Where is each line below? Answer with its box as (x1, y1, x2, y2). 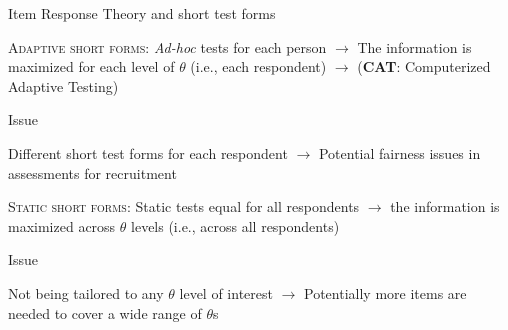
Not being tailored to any (8, 282, 164, 303)
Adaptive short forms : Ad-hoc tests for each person (8, 36, 327, 57)
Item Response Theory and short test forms (8, 3, 276, 23)
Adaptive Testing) (8, 75, 119, 96)
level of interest (179, 282, 273, 303)
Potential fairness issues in (318, 142, 481, 163)
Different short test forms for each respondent (8, 142, 288, 163)
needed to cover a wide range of (8, 302, 202, 323)
